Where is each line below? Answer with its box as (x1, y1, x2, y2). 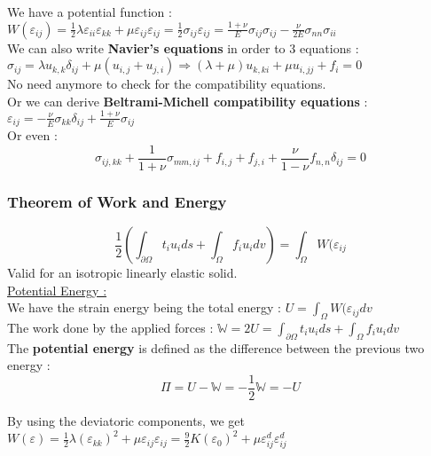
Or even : (7, 126, 58, 145)
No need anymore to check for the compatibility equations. (7, 75, 326, 93)
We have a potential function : (7, 3, 172, 20)
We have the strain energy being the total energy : (7, 298, 281, 317)
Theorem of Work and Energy (7, 190, 227, 212)
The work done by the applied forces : (7, 318, 214, 336)
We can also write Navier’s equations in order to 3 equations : (7, 38, 359, 57)
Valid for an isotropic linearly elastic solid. (7, 263, 238, 282)
